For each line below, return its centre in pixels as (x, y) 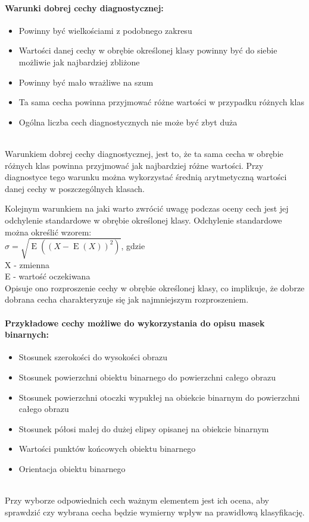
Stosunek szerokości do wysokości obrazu (93, 357)
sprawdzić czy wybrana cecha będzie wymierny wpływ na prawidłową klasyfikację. (155, 512)
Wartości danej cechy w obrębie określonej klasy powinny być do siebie (148, 50)
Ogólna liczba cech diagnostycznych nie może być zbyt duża (128, 122)
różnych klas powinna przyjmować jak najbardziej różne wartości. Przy (134, 165)
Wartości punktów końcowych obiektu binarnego (107, 449)
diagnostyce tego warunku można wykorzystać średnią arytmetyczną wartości (146, 177)
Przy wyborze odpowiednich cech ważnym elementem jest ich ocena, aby (137, 500)
